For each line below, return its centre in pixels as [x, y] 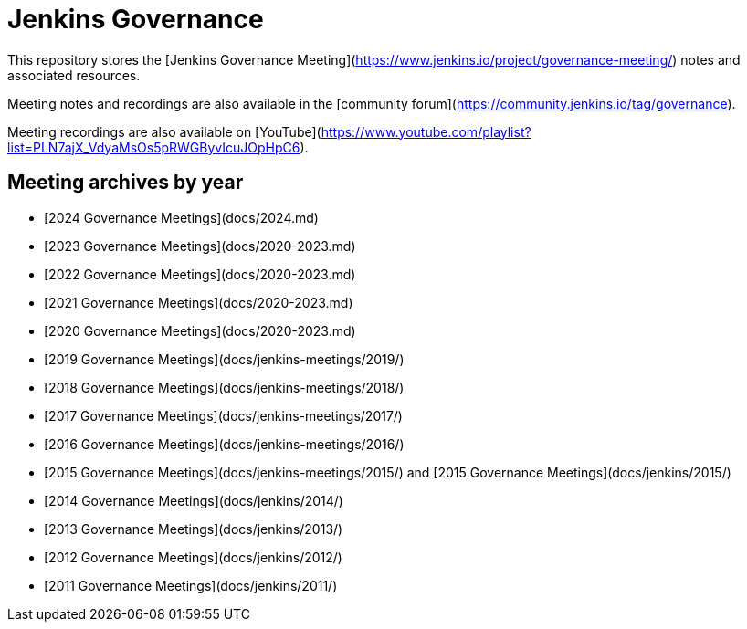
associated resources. [74, 75]
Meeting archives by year [126, 183]
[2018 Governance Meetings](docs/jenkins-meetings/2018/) [224, 387]
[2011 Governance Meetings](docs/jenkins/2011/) [191, 585]
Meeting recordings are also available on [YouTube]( [164, 131]
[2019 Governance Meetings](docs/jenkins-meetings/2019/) [224, 359]
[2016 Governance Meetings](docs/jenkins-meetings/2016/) [224, 444]
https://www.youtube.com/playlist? [426, 131]
